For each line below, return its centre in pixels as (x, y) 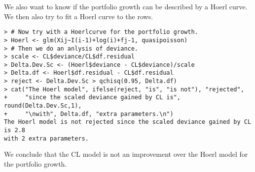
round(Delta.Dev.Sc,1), (43, 106)
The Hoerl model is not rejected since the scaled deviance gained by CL (128, 122)
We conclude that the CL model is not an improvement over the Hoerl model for (126, 154)
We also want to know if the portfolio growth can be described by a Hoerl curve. (126, 6)
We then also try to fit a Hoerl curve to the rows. (79, 16)
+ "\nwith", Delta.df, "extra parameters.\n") (89, 114)
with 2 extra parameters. (46, 138)
